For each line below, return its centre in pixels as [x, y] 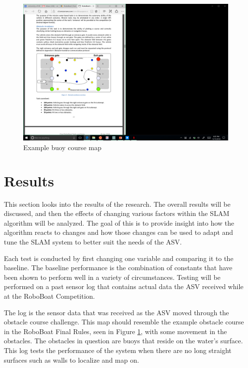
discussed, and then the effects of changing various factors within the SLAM [117, 213]
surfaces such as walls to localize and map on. [72, 360]
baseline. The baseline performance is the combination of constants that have [118, 268]
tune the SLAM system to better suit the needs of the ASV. [93, 242]
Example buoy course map [62, 147]
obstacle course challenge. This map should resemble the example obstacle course [124, 322]
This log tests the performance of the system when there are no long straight [118, 350]
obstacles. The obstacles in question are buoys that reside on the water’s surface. [124, 341]
